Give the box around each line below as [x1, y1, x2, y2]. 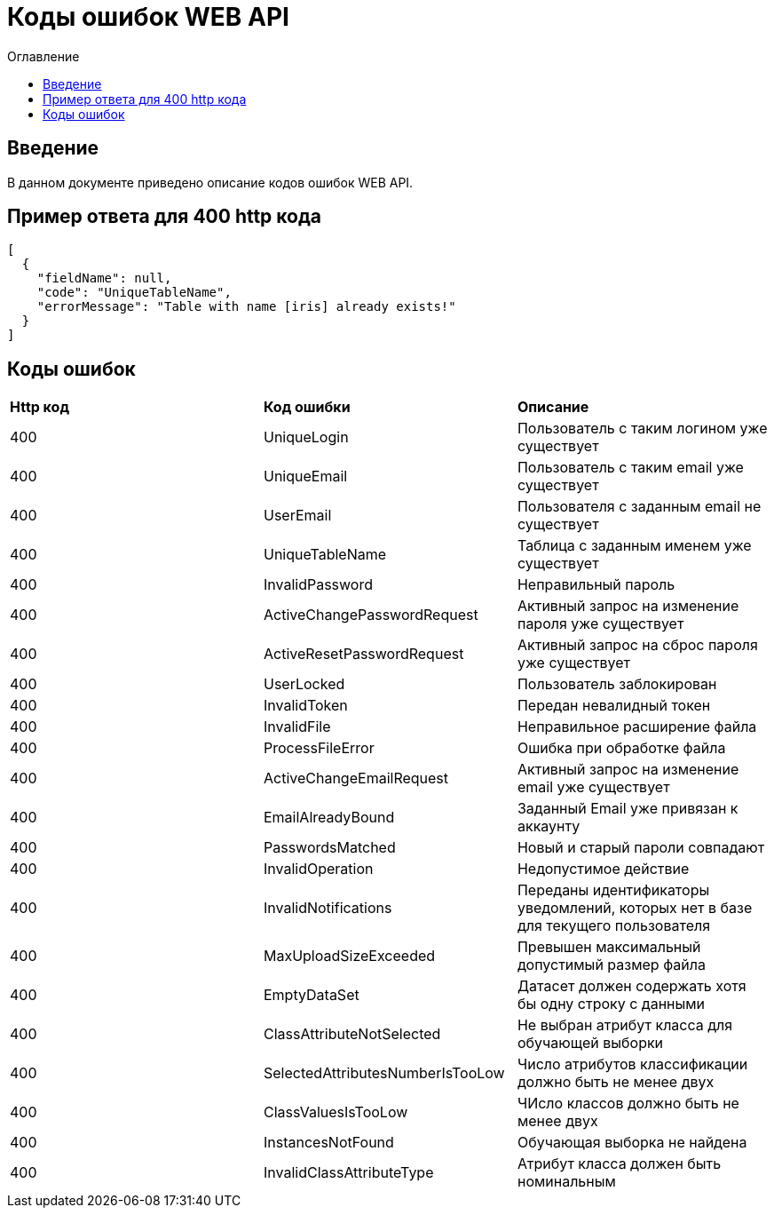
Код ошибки [263, 398, 351, 417]
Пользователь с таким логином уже [517, 419, 768, 438]
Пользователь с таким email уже [517, 458, 744, 477]
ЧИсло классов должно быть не [517, 1094, 739, 1113]
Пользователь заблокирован [517, 675, 717, 694]
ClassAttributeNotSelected [263, 1025, 441, 1044]
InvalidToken [263, 696, 348, 715]
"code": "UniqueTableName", [36, 285, 232, 300]
